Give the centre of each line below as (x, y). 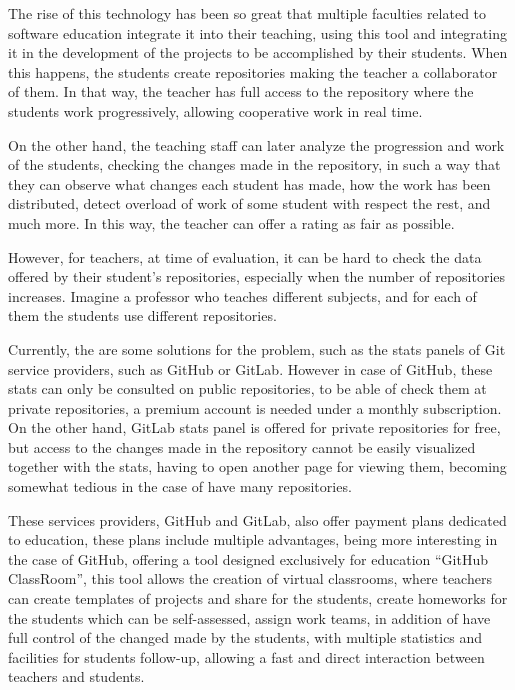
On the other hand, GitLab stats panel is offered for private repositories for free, (254, 427)
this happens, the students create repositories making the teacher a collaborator (253, 71)
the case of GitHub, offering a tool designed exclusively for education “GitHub (248, 558)
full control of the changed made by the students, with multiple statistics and (245, 637)
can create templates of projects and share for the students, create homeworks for (258, 598)
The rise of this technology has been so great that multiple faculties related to (247, 13)
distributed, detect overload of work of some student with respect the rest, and (249, 203)
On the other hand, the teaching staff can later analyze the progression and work (256, 144)
